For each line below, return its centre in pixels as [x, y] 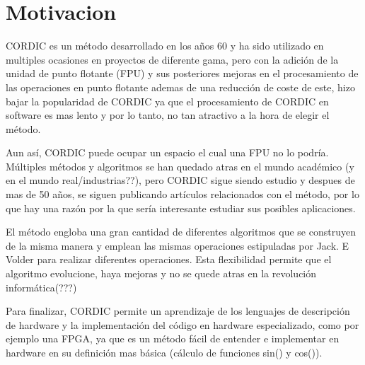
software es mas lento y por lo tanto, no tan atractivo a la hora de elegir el [168, 115]
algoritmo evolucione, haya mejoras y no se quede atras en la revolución [161, 273]
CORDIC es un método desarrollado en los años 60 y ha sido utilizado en [165, 46]
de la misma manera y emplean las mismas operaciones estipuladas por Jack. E [178, 245]
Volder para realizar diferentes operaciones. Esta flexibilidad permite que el [169, 259]
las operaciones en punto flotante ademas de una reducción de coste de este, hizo [180, 87]
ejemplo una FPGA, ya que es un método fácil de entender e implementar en [173, 338]
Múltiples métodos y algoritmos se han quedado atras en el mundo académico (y [180, 166]
